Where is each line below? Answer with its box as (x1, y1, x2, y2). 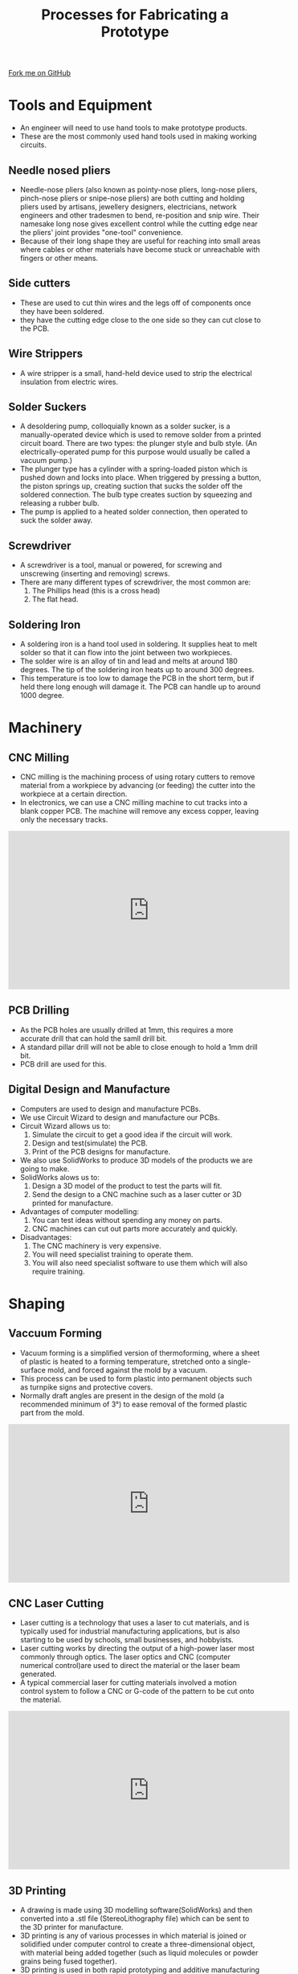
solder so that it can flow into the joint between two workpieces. (19, 648, 233, 657)
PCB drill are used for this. (19, 1059, 107, 1068)
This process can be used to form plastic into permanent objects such (19, 1373, 252, 1383)
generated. (19, 1669, 57, 1679)
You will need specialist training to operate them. (31, 1249, 194, 1259)
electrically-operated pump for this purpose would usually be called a (19, 447, 251, 456)
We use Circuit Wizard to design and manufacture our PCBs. (19, 1113, 220, 1122)
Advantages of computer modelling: (19, 1206, 139, 1216)
